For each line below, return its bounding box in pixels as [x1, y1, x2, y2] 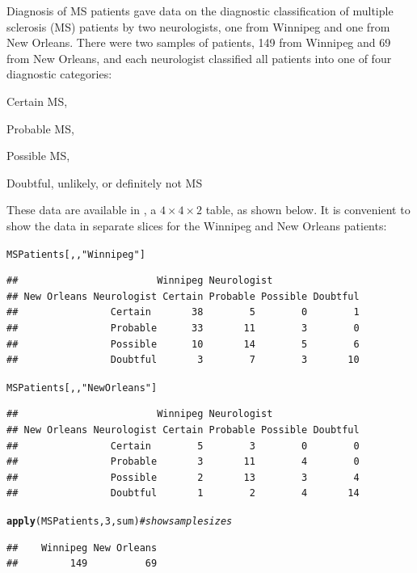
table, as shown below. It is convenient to [205, 201, 411, 218]
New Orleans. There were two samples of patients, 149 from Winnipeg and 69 [6, 34, 391, 51]
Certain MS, [6, 92, 68, 109]
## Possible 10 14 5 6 [6, 338, 360, 350]
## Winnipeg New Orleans [6, 541, 158, 554]
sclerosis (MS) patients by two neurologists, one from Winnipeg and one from [6, 18, 390, 35]
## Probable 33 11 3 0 [6, 322, 360, 334]
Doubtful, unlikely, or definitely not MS [6, 174, 203, 191]
